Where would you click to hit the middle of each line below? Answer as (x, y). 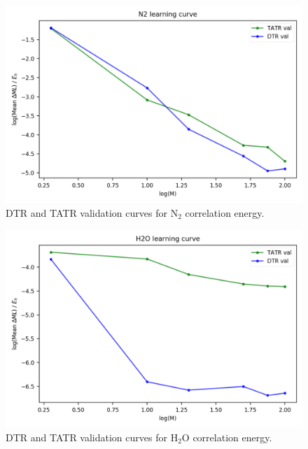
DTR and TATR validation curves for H (92, 437)
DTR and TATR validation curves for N (92, 212)
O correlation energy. (227, 437)
